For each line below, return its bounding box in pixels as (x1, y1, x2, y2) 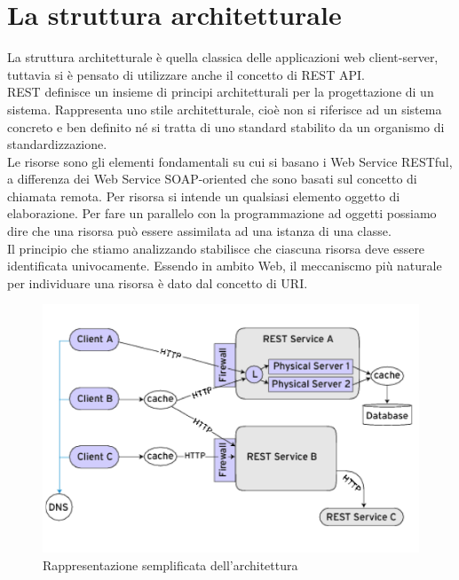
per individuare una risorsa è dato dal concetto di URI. (7, 273, 308, 292)
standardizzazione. (7, 135, 107, 153)
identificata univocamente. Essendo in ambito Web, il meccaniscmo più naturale (7, 256, 442, 275)
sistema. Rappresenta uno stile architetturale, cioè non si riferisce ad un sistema (7, 99, 442, 118)
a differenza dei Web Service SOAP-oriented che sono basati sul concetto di (7, 169, 417, 188)
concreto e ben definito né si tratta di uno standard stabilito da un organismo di (7, 117, 445, 136)
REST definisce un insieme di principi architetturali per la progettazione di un (7, 82, 434, 101)
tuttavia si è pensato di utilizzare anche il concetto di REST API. (7, 65, 365, 83)
